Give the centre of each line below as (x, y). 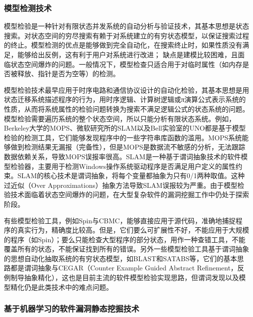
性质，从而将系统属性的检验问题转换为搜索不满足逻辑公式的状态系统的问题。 (126, 108)
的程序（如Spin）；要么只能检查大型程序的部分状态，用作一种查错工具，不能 (125, 239)
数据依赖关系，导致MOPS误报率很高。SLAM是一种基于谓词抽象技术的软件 (122, 156)
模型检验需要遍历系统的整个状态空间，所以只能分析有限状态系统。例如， (120, 118)
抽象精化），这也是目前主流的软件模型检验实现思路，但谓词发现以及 (131, 277)
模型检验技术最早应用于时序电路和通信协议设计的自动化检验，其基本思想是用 (126, 90)
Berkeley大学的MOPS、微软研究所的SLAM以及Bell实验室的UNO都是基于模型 (125, 128)
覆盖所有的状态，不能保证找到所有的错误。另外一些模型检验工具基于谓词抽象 (126, 249)
